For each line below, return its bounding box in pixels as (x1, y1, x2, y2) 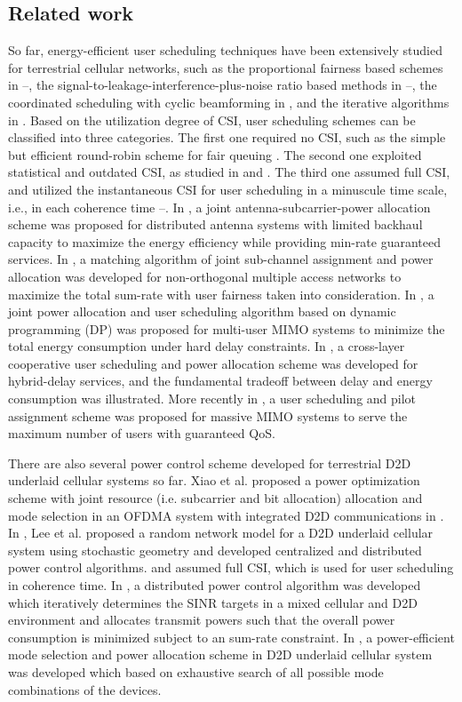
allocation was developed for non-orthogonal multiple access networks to (8, 267, 402, 285)
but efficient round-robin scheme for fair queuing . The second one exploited (8, 145, 422, 164)
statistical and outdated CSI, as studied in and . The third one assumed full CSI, (8, 163, 450, 181)
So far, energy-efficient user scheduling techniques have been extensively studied (8, 41, 442, 60)
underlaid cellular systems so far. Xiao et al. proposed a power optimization (8, 471, 420, 490)
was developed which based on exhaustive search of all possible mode (8, 662, 384, 681)
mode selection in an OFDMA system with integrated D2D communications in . (8, 506, 444, 524)
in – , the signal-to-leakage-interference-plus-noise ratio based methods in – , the (8, 76, 437, 94)
